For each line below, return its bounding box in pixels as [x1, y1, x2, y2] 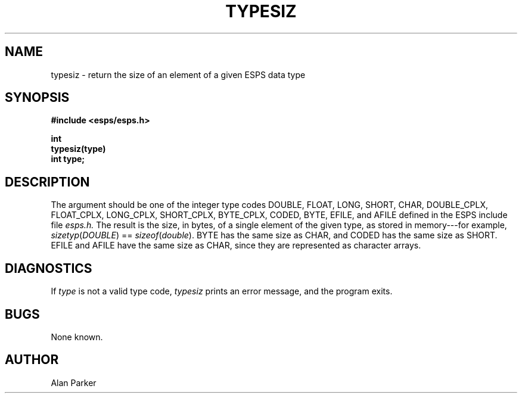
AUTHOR [5, 352, 59, 368]
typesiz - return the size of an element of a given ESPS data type [51, 69, 306, 80]
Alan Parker [51, 377, 97, 388]
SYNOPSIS [5, 90, 70, 105]
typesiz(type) [51, 144, 106, 154]
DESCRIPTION [5, 174, 90, 189]
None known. [51, 331, 103, 342]
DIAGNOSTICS [5, 260, 92, 276]
